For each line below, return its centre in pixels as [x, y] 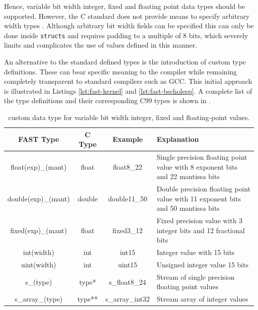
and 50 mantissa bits [188, 208]
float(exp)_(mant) [39, 166]
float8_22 [128, 166]
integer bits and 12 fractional [201, 230]
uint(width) [39, 264]
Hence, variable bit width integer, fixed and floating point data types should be [125, 6]
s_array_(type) [38, 299]
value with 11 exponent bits [199, 198]
